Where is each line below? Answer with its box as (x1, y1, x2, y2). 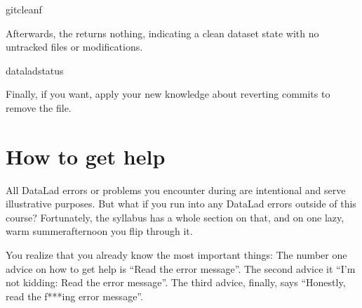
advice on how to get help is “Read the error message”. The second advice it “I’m (6, 261, 356, 276)
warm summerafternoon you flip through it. (6, 224, 193, 238)
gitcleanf (6, 2, 42, 16)
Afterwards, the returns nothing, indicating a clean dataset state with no (6, 25, 319, 40)
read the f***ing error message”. (6, 288, 143, 303)
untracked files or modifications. (6, 39, 143, 54)
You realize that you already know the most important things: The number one (6, 248, 347, 262)
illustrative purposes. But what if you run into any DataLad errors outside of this (6, 196, 356, 211)
